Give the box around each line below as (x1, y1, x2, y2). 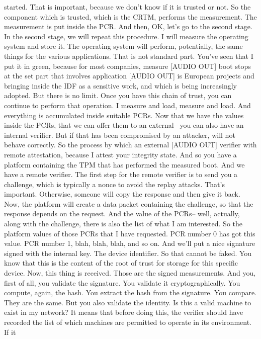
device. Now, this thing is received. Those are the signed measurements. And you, (4, 268, 256, 278)
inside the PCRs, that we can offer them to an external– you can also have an (4, 120, 244, 130)
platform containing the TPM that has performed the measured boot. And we (4, 159, 245, 169)
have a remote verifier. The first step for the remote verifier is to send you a (4, 169, 238, 180)
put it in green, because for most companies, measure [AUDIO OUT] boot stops (4, 60, 251, 71)
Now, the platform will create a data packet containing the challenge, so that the (4, 198, 253, 209)
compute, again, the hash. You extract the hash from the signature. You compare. (4, 287, 257, 298)
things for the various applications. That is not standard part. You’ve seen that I (4, 50, 253, 61)
